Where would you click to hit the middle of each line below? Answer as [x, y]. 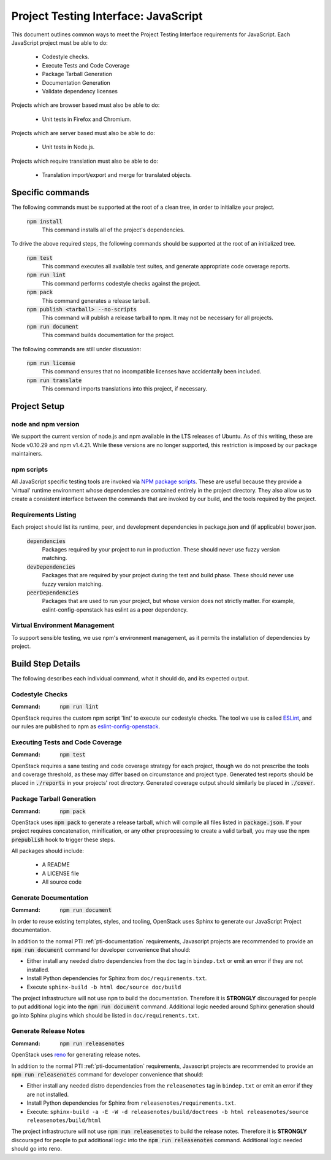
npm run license [51, 363]
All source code [62, 882]
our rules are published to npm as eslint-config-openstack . [86, 726]
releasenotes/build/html [64, 1120]
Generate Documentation [50, 898]
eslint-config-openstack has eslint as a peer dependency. [115, 609]
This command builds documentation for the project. [108, 335]
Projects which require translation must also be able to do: [85, 161]
